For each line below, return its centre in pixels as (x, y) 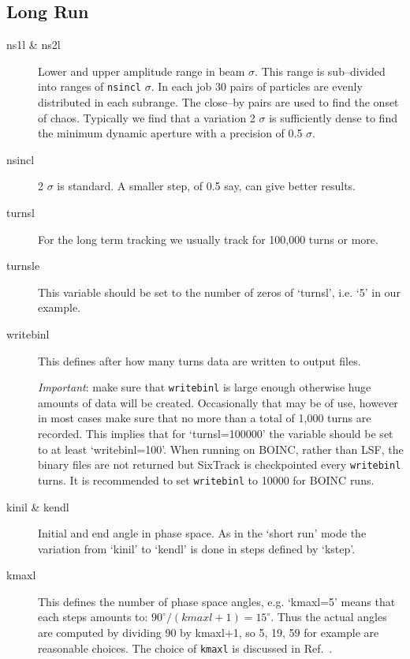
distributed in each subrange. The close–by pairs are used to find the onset (218, 102)
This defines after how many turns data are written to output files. (199, 360)
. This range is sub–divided (320, 71)
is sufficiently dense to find (333, 117)
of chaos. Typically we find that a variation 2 (147, 117)
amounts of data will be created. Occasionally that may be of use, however (218, 402)
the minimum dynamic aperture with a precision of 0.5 (170, 133)
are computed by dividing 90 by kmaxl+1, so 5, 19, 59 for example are (209, 633)
